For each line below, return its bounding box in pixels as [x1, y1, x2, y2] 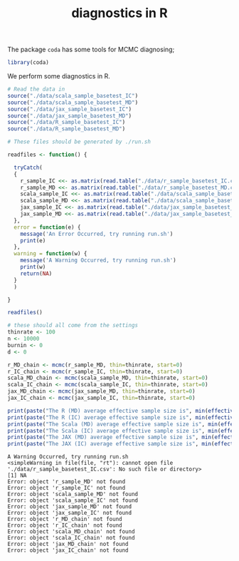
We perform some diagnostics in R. [7, 72, 110, 81]
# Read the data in [7, 86, 65, 93]
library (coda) [7, 59, 50, 66]
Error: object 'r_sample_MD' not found [7, 478, 126, 485]
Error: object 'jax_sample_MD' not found [7, 503, 132, 510]
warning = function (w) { [14, 250, 87, 257]
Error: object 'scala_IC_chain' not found [7, 535, 135, 542]
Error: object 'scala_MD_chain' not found [7, 528, 135, 535]
